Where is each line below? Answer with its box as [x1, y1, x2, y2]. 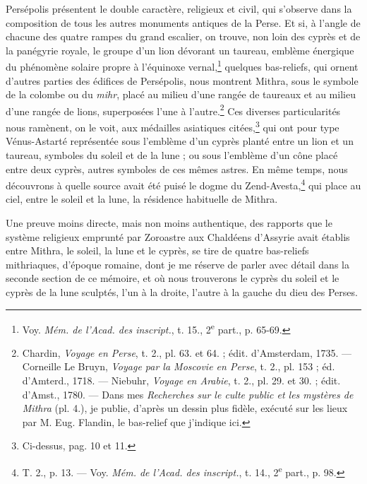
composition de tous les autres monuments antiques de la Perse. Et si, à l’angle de [6, 15, 361, 30]
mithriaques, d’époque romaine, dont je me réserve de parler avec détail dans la [6, 256, 349, 271]
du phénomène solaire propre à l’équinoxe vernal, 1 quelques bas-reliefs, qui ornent [6, 57, 359, 74]
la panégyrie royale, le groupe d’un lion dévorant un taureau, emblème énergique [6, 42, 354, 57]
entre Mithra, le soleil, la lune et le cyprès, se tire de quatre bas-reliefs [6, 243, 309, 258]
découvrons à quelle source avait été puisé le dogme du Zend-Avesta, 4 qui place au [6, 176, 361, 192]
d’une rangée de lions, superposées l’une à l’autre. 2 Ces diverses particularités [6, 101, 341, 118]
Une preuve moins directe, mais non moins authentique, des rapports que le [6, 215, 332, 230]
